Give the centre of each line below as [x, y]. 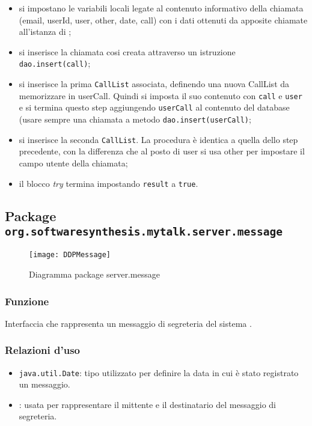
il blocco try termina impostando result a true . [109, 183]
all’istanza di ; [45, 32]
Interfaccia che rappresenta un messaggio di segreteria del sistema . [128, 323]
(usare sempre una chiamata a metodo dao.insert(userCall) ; [135, 119]
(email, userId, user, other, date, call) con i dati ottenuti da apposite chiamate [163, 20]
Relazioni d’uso [42, 350]
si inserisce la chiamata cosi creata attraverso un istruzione [127, 51]
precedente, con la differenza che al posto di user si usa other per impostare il [162, 151]
